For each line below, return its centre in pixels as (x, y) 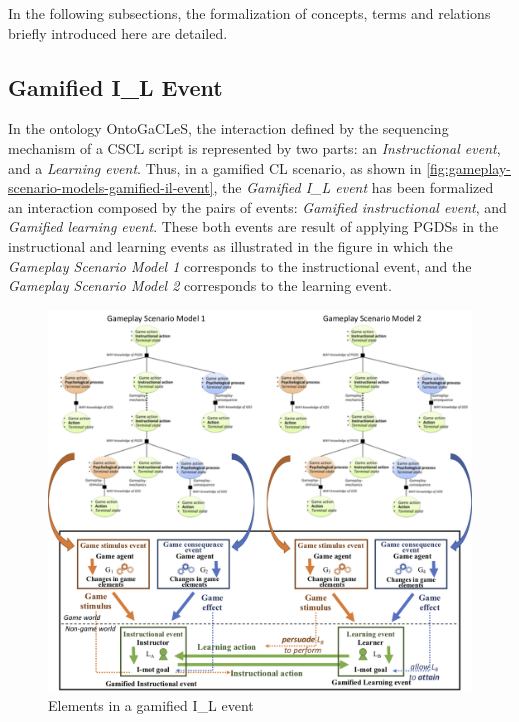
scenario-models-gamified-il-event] (111, 187)
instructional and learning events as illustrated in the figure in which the (230, 245)
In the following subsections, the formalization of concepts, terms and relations (249, 13)
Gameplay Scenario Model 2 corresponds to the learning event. (200, 285)
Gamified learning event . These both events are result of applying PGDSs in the (253, 226)
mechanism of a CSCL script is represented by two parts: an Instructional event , (254, 147)
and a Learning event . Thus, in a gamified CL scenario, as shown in (215, 167)
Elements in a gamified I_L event (151, 705)
